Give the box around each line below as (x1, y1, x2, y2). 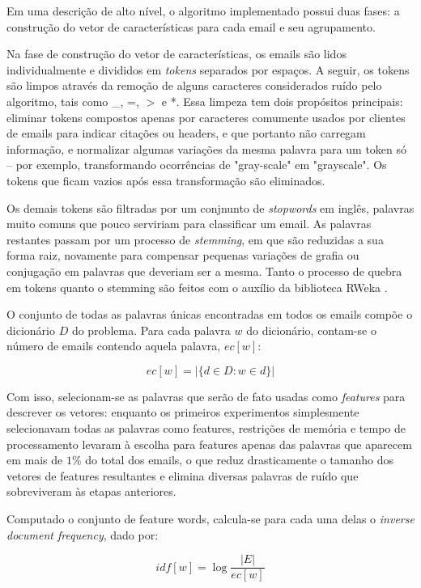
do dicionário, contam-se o (246, 321, 376, 338)
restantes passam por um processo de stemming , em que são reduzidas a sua (6, 231, 384, 247)
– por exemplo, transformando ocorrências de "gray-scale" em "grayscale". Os (6, 156, 387, 173)
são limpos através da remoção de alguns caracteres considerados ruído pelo (6, 77, 382, 94)
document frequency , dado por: (6, 526, 159, 543)
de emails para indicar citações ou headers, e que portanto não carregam (6, 125, 366, 142)
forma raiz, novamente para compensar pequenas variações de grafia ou (6, 247, 359, 264)
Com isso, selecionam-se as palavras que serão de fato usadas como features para (6, 387, 406, 404)
